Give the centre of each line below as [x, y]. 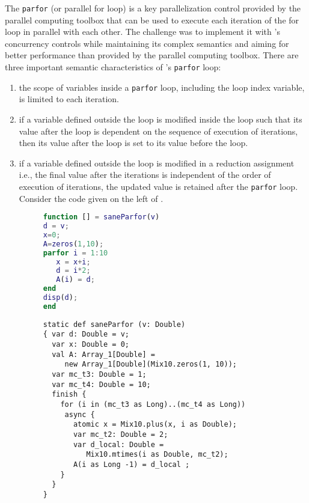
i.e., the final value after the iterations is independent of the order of [145, 175]
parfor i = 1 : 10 [75, 253]
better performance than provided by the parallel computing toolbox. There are [152, 55]
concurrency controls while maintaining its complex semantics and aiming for [147, 43]
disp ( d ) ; [60, 298]
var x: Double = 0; [90, 345]
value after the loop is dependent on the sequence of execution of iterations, [158, 131]
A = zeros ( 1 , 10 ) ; [73, 244]
